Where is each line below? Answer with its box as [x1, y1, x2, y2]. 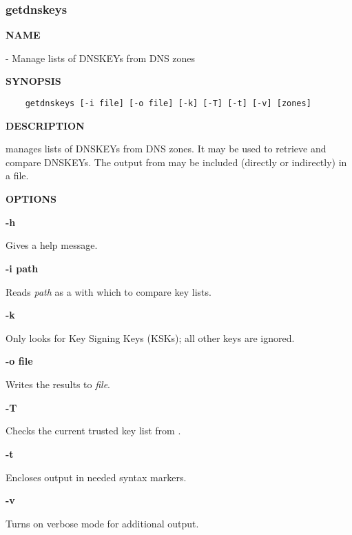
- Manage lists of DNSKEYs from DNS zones [6, 50, 196, 65]
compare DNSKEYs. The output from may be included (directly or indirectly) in [6, 154, 347, 169]
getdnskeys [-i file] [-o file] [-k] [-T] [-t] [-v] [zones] [25, 99, 311, 108]
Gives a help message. [6, 238, 98, 252]
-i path [6, 261, 39, 275]
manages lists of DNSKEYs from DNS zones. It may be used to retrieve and [6, 141, 327, 156]
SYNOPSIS [6, 74, 61, 88]
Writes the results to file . [6, 377, 110, 392]
